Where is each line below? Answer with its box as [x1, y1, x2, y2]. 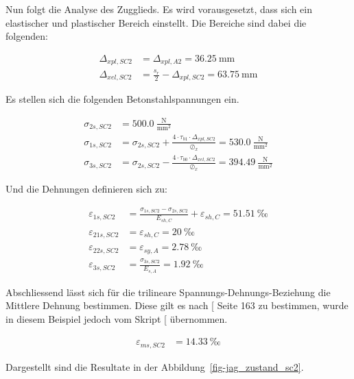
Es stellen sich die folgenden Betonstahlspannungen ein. [5, 92, 239, 106]
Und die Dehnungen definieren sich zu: [5, 182, 167, 196]
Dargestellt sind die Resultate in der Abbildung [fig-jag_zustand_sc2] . [5, 359, 304, 374]
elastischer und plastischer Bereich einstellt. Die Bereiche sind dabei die [5, 15, 307, 29]
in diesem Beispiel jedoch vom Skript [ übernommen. [5, 311, 228, 326]
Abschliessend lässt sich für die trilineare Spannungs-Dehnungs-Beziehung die [5, 284, 331, 299]
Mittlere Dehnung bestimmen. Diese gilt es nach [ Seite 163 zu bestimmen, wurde [5, 298, 349, 313]
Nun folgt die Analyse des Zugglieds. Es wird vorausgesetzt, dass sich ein [5, 2, 312, 16]
